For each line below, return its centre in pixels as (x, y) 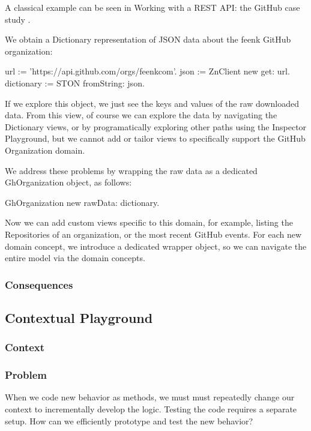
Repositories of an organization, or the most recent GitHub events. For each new (153, 234)
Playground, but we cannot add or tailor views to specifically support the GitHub (155, 138)
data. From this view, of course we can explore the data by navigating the (141, 115)
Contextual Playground (79, 317)
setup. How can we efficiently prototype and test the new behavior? (129, 420)
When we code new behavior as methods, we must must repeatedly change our (150, 397)
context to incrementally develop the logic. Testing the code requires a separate (151, 408)
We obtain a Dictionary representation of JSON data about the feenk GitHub (148, 39)
